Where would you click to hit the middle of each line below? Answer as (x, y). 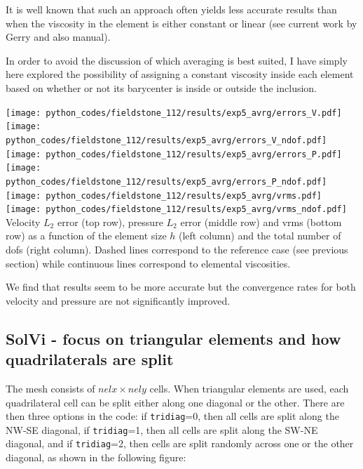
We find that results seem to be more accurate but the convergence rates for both (181, 287)
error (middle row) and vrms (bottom (261, 222)
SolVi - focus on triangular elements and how (173, 338)
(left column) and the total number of (260, 236)
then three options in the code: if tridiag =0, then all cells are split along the (172, 416)
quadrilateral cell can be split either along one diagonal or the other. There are (175, 402)
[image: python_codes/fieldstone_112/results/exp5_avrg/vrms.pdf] (164, 196)
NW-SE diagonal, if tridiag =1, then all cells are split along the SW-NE (162, 429)
